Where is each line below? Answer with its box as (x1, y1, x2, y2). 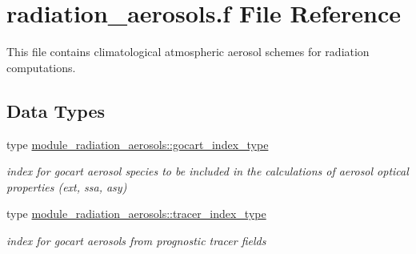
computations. (6, 58, 76, 75)
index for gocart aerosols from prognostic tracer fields (6, 232, 266, 248)
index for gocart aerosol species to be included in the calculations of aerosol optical (6, 163, 409, 179)
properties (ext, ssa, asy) (6, 178, 127, 195)
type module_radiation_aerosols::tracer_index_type (6, 205, 266, 222)
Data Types (6, 98, 105, 123)
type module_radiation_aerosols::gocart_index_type (6, 135, 269, 152)
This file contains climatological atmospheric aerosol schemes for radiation (6, 43, 370, 60)
